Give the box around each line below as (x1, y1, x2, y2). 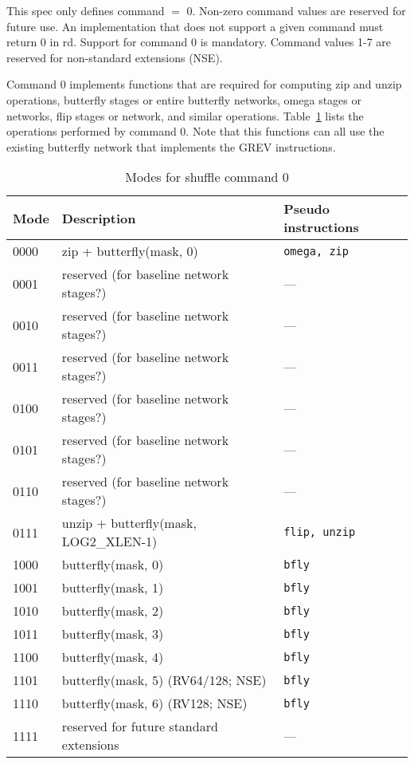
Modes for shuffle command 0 (125, 167, 289, 187)
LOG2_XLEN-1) (61, 532, 158, 551)
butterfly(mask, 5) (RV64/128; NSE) (61, 671, 267, 690)
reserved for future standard (61, 717, 218, 736)
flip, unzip (283, 526, 356, 539)
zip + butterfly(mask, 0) (61, 242, 198, 261)
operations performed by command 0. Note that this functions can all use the (6, 123, 385, 140)
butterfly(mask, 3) (61, 624, 164, 644)
